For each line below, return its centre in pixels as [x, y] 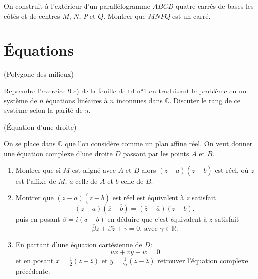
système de [21, 100]
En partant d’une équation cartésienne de [79, 244]
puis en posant [38, 219]
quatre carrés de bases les [215, 6]
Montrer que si [38, 170]
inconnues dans [139, 100]
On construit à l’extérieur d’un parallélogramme [77, 6]
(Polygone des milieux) [39, 74]
